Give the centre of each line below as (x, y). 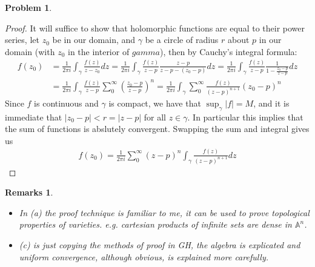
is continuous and (66, 103)
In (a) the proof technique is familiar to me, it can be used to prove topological (164, 212)
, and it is (271, 103)
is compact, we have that (155, 103)
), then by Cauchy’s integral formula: (228, 51)
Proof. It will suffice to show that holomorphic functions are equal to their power (155, 28)
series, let (22, 40)
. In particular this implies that (245, 117)
